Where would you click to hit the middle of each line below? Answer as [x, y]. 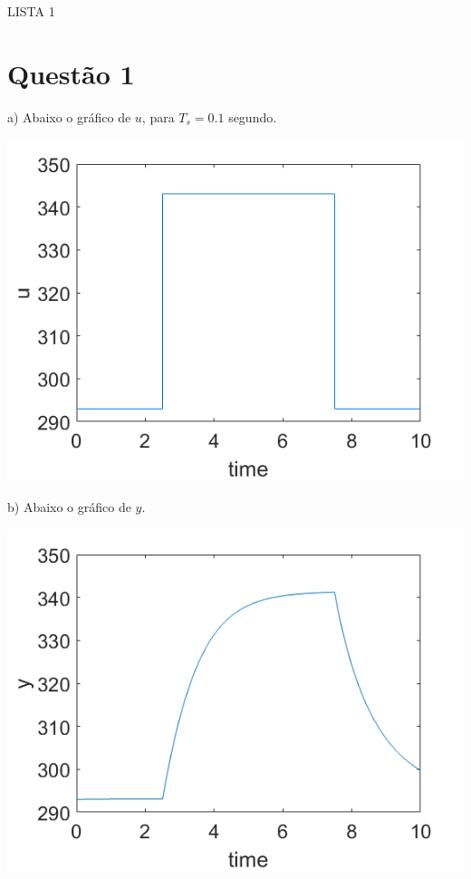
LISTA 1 [31, 11]
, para [158, 116]
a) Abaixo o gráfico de [69, 116]
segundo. [253, 116]
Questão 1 [71, 73]
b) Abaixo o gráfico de [69, 506]
